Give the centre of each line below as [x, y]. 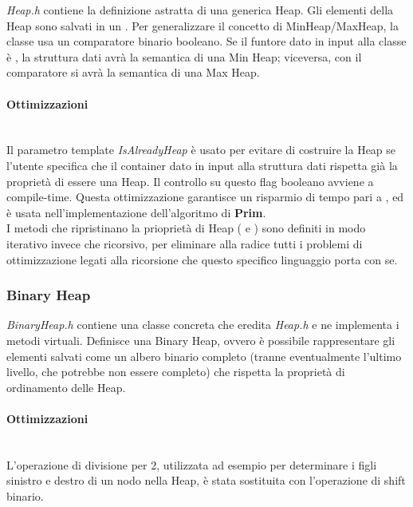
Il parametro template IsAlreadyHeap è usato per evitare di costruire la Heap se [201, 150]
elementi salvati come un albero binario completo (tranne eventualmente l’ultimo [204, 356]
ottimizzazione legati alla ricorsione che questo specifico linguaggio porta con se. [202, 259]
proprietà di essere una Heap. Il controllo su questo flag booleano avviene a [190, 181]
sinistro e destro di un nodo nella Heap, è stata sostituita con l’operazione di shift [206, 480]
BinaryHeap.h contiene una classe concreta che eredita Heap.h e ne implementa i [203, 325]
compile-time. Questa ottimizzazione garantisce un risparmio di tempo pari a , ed [205, 197]
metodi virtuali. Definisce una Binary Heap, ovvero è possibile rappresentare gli [201, 340]
